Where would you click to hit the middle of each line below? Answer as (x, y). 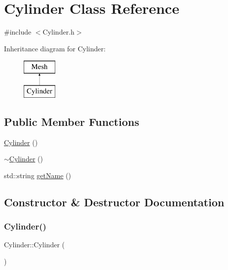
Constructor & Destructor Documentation (114, 202)
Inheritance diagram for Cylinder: (55, 48)
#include (18, 32)
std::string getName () (38, 175)
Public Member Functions (72, 121)
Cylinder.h (58, 32)
